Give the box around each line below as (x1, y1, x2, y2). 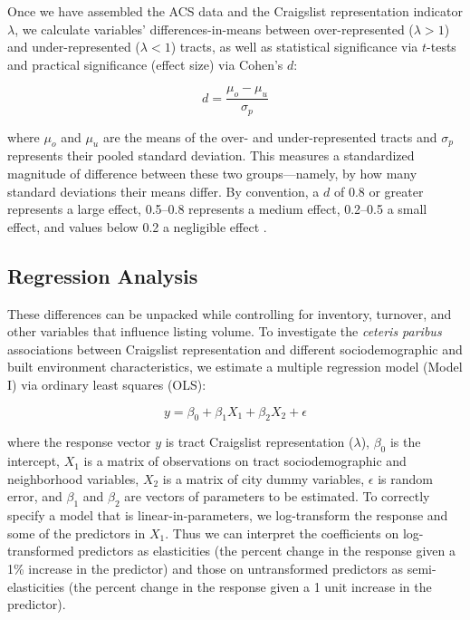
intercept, (7, 451, 60, 470)
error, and (7, 487, 62, 506)
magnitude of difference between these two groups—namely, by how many (7, 164, 417, 183)
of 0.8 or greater (333, 181, 424, 200)
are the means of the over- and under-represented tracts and (102, 127, 437, 146)
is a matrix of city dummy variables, (162, 469, 365, 488)
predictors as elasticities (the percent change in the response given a (78, 541, 456, 560)
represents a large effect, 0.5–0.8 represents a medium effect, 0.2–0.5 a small (7, 199, 427, 218)
